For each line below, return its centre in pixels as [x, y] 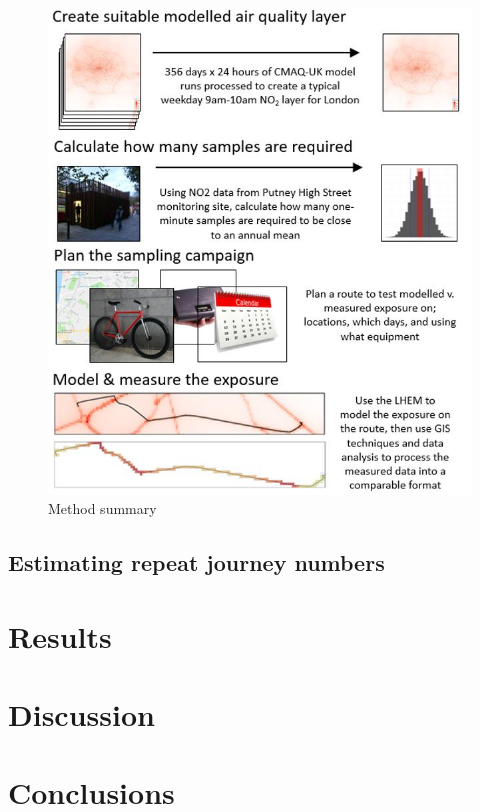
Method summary [102, 508]
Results [60, 635]
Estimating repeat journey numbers [196, 562]
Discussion [81, 714]
